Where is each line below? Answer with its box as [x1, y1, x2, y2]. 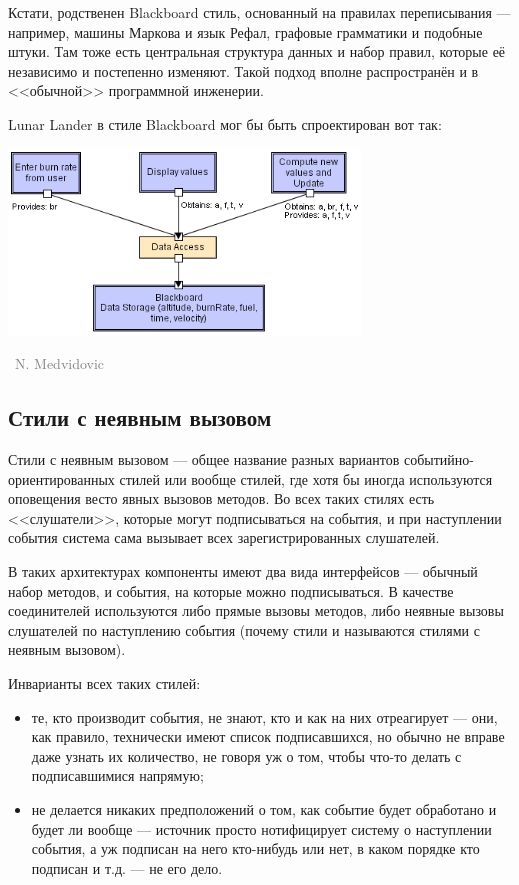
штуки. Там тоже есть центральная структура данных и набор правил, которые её [8, 41, 506, 62]
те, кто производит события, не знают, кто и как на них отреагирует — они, [31, 706, 498, 727]
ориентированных [8, 468, 115, 489]
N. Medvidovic [14, 353, 105, 374]
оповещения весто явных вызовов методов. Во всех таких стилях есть [8, 488, 435, 509]
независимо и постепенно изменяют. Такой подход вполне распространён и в [8, 60, 479, 81]
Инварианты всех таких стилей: [8, 673, 201, 694]
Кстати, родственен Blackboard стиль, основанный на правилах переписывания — [8, 2, 511, 22]
